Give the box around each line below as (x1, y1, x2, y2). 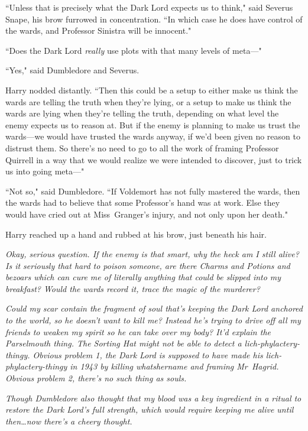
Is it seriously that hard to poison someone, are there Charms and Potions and (5, 259, 290, 271)
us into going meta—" (5, 165, 85, 177)
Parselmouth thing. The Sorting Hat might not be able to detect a (5, 337, 242, 349)
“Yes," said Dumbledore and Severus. (5, 64, 140, 76)
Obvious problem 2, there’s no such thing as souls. (5, 372, 187, 384)
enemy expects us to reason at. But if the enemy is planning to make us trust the (5, 118, 300, 131)
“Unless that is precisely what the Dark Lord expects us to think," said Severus (5, 1, 293, 13)
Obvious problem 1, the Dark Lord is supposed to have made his (33, 348, 263, 361)
